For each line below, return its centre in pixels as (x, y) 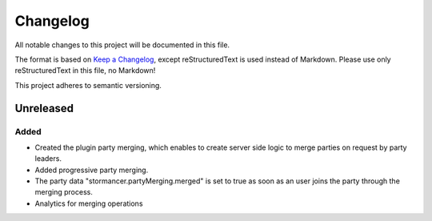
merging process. (64, 192)
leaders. (48, 159)
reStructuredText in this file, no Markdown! (85, 70)
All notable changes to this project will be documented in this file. (122, 45)
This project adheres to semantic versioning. (88, 85)
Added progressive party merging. (92, 170)
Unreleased (44, 108)
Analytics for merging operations (89, 203)
